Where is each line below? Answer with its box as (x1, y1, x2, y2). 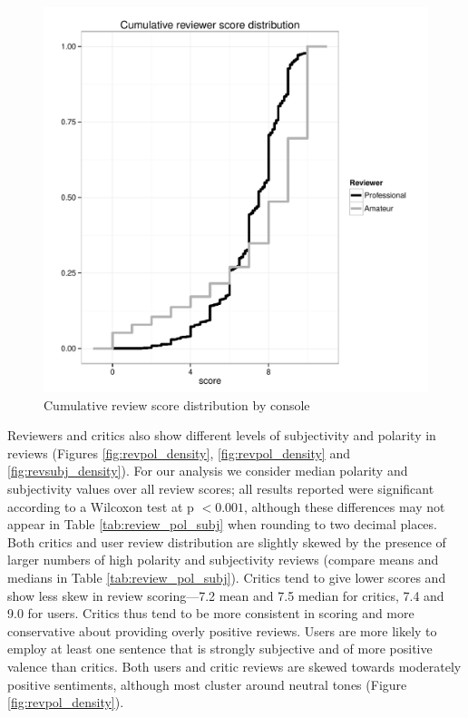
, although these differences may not (244, 497, 445, 516)
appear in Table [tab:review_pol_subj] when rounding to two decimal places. (7, 515, 437, 534)
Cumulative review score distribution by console (44, 395, 310, 414)
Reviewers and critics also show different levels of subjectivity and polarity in (7, 426, 436, 445)
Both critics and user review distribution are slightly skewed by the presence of (7, 532, 446, 551)
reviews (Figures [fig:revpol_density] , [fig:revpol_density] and (7, 443, 350, 462)
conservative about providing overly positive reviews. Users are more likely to (7, 621, 437, 640)
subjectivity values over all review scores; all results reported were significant (7, 478, 434, 497)
